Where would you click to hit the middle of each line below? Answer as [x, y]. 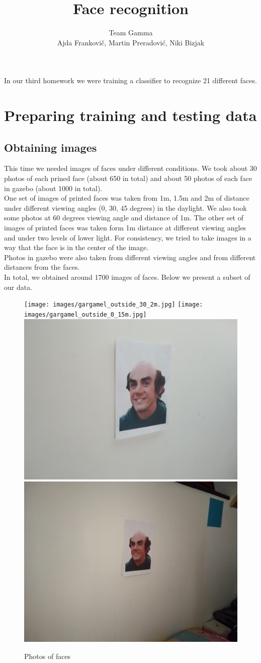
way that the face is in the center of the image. [76, 247]
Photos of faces [48, 656]
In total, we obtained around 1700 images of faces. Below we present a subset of [127, 277]
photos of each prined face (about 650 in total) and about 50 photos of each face [128, 178]
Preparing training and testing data [130, 115]
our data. [18, 287]
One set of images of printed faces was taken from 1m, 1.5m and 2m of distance [127, 198]
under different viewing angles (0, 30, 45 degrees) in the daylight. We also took [125, 207]
